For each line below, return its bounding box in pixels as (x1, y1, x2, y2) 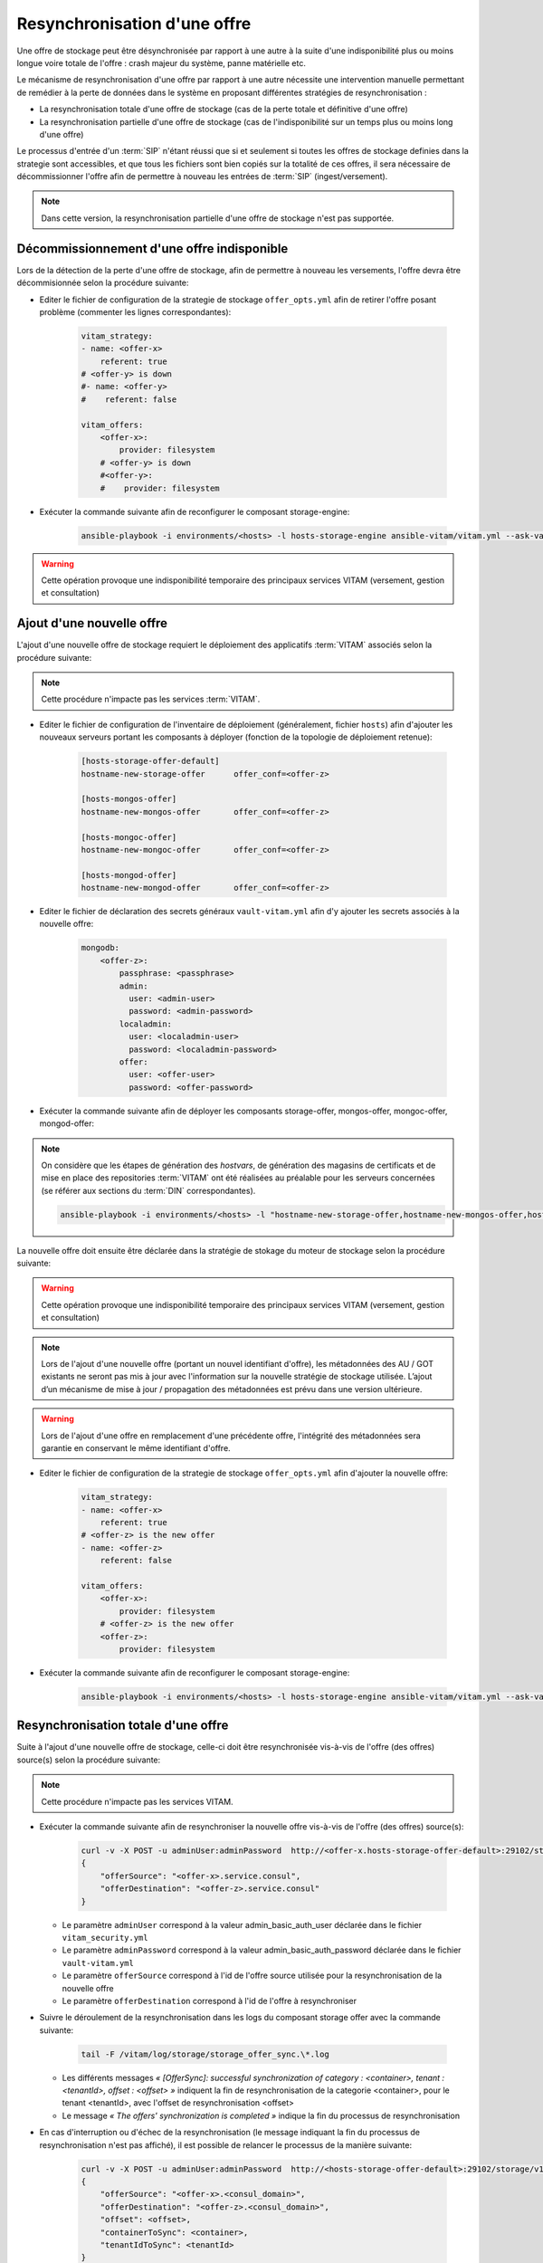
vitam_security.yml (62, 1933, 148, 1943)
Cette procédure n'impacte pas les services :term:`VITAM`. (41, 693, 261, 705)
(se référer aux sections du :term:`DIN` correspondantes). (41, 1185, 256, 1196)
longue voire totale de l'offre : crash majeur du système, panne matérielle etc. (16, 57, 307, 68)
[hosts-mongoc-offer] (81, 832, 177, 842)
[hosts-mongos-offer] (81, 794, 177, 805)
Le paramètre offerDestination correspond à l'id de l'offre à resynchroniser (62, 1995, 357, 2006)
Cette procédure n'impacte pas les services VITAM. (41, 1796, 234, 1807)
